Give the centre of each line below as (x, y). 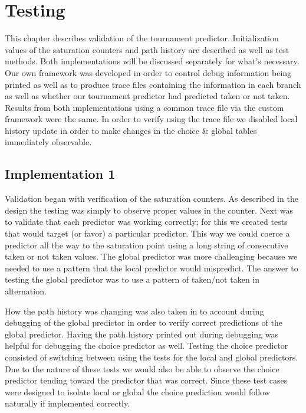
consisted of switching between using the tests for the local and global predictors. (152, 357)
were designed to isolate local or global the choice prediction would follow (137, 391)
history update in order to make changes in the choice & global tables (131, 130)
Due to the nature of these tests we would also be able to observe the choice (142, 368)
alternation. (26, 291)
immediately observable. (48, 142)
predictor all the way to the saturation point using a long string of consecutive (147, 245)
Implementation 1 (60, 174)
